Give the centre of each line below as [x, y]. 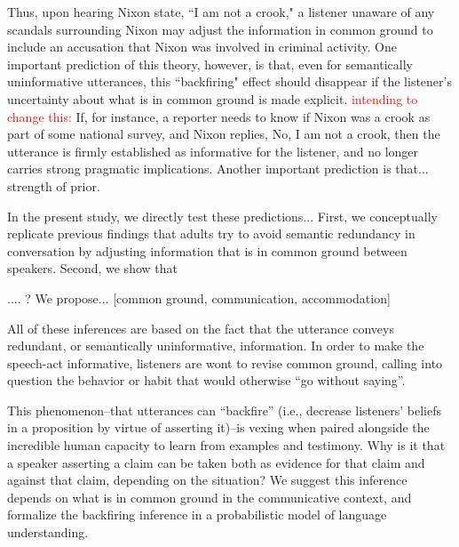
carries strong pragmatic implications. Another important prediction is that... [218, 169]
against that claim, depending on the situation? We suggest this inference [207, 480]
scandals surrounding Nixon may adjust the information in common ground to [220, 29]
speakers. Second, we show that [92, 268]
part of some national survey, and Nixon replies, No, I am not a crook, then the [224, 134]
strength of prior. [54, 185]
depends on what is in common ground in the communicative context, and [210, 497]
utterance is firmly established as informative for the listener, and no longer [213, 151]
